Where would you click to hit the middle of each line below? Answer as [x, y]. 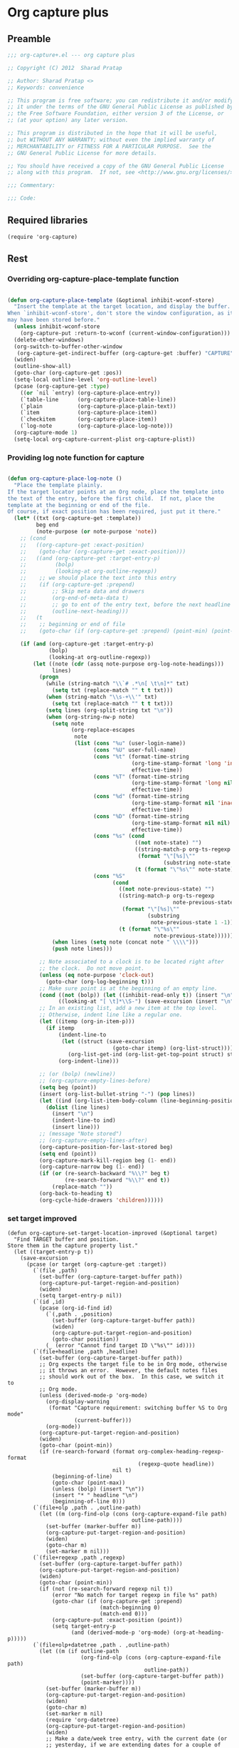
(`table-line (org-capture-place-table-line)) [98, 399]
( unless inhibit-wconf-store [57, 327]
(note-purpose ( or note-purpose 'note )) [97, 532]
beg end [47, 525]
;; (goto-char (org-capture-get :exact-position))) [103, 551]
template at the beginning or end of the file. [79, 505]
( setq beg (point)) [68, 1087]
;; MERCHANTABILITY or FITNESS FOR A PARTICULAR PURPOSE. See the [110, 146]
